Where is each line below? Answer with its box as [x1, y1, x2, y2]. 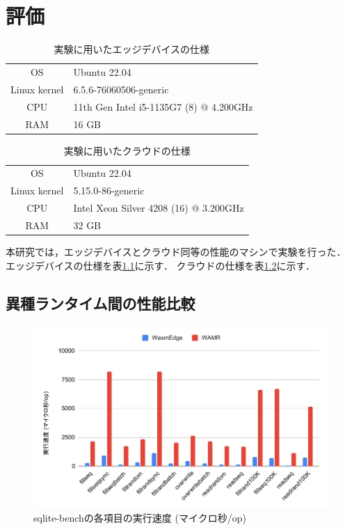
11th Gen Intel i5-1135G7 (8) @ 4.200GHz [73, 99, 253, 114]
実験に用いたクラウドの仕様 [63, 143, 191, 157]
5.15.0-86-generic [73, 183, 145, 198]
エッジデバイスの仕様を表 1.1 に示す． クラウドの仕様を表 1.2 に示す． [6, 258, 315, 272]
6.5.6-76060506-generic [73, 81, 169, 96]
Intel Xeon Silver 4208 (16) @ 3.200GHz [73, 201, 244, 215]
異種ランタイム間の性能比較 [6, 292, 195, 313]
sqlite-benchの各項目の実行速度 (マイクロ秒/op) [33, 510, 246, 525]
